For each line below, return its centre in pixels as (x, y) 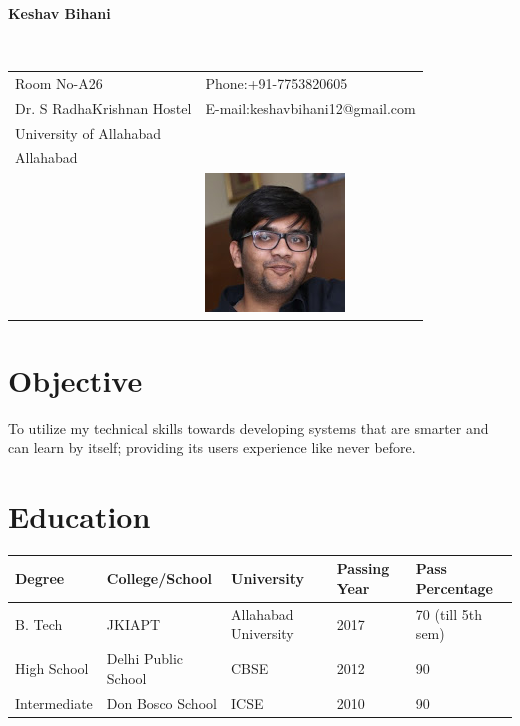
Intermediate (54, 702)
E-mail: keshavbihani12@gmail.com (310, 107)
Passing (363, 568)
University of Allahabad (88, 132)
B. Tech (39, 623)
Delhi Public (145, 658)
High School (52, 668)
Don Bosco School (161, 702)
